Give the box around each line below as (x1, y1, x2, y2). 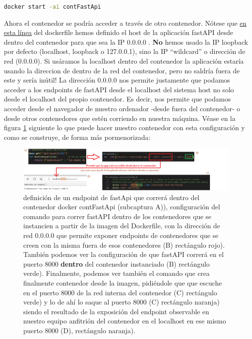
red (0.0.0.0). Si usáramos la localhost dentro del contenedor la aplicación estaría (4, 55, 244, 66)
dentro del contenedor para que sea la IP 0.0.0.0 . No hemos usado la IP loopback (4, 36, 248, 47)
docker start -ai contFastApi (4, 3, 101, 10)
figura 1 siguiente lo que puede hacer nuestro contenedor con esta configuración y (4, 122, 245, 133)
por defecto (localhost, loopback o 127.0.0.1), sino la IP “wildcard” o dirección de (4, 46, 245, 56)
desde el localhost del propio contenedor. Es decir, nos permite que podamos (4, 94, 231, 104)
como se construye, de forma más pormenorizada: (4, 132, 151, 142)
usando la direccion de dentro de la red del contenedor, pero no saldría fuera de (4, 65, 240, 75)
